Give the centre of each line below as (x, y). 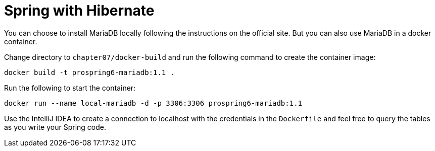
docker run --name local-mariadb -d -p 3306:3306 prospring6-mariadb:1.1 (153, 103)
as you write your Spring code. (55, 127)
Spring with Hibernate (79, 11)
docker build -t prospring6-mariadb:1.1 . (89, 72)
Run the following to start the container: (70, 88)
